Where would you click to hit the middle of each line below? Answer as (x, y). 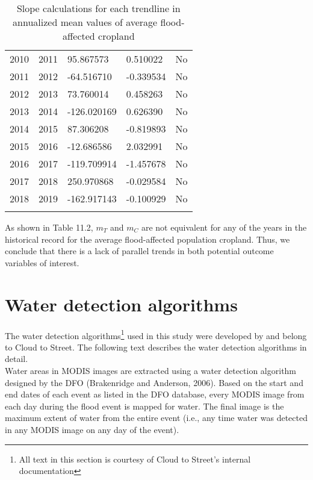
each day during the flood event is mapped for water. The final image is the (144, 406)
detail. (17, 359)
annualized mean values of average (85, 22)
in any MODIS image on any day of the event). (92, 429)
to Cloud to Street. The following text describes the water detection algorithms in (156, 347)
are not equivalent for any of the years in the (224, 227)
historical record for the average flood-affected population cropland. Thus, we (147, 239)
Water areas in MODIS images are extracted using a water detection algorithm (151, 370)
